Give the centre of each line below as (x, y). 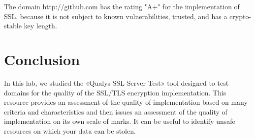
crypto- (240, 16)
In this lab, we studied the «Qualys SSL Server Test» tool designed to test (116, 82)
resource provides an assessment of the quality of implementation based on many (126, 102)
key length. (40, 26)
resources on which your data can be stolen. (70, 130)
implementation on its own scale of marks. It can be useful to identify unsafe (120, 121)
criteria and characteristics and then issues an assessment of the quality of (116, 111)
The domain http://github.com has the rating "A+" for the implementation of (122, 6)
